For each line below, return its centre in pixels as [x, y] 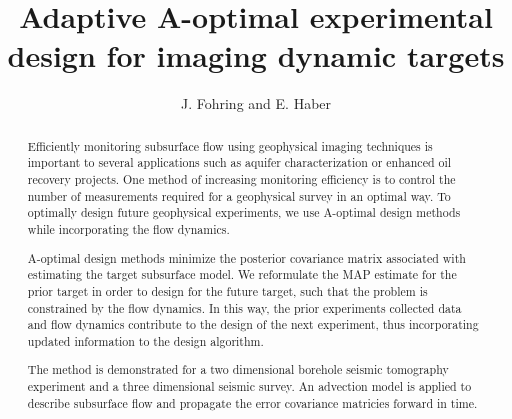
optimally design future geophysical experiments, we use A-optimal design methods [244, 212]
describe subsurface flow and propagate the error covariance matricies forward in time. [252, 402]
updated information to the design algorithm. [145, 340]
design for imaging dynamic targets [256, 55]
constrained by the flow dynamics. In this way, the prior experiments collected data [244, 307]
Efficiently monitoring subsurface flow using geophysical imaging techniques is [230, 145]
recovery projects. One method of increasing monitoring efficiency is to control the [241, 179]
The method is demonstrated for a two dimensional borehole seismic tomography [238, 369]
